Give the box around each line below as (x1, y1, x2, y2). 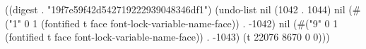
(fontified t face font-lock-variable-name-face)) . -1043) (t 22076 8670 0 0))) (5, 29, 330, 44)
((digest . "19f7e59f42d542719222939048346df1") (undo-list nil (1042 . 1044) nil (5, 2, 346, 16)
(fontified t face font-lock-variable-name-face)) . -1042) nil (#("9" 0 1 (40, 15, 338, 30)
